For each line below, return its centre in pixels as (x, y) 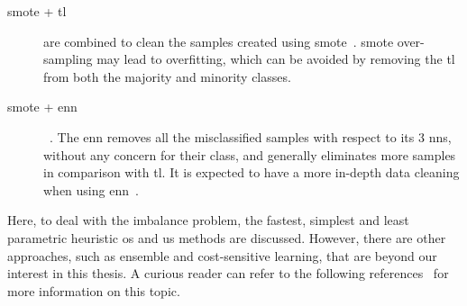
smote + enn (42, 107)
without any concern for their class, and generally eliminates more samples (250, 154)
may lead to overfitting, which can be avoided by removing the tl (276, 59)
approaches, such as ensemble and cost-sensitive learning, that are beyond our (222, 255)
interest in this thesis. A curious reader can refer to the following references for (228, 273)
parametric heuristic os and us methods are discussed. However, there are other (227, 237)
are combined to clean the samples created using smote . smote (219, 41)
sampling (68, 59)
